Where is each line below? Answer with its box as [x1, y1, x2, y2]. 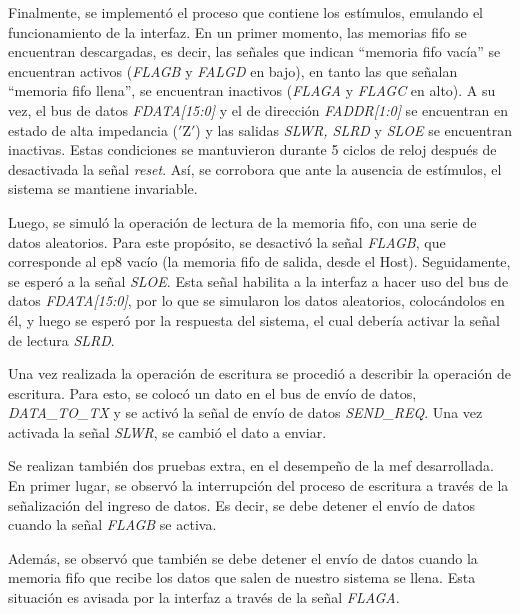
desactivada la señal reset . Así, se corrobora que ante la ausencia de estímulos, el [8, 158, 502, 179]
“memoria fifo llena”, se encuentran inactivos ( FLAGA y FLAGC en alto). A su [8, 80, 496, 101]
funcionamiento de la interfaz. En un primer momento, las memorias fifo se [8, 21, 467, 42]
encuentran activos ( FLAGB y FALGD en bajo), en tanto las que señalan [8, 60, 458, 81]
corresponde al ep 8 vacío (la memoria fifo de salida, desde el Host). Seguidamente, [8, 251, 511, 272]
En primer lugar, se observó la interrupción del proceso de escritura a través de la [8, 475, 509, 496]
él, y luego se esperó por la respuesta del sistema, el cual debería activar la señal [8, 309, 500, 330]
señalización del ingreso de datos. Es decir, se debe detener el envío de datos [8, 494, 475, 515]
